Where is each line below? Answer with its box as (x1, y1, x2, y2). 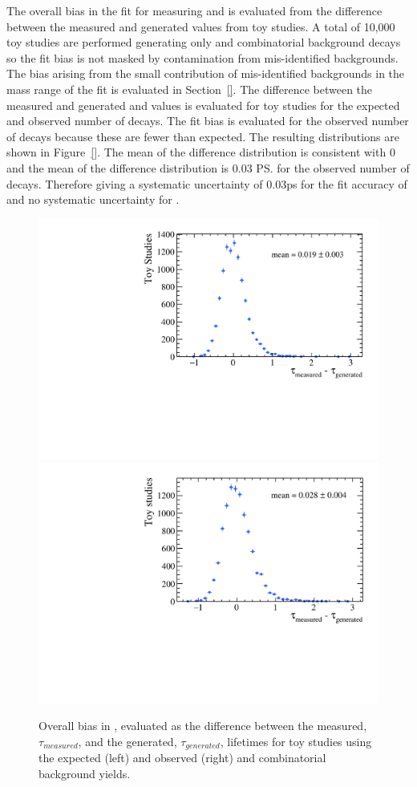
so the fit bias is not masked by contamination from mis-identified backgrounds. (6, 49, 399, 66)
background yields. (38, 765, 131, 781)
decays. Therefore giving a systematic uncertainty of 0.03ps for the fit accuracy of (6, 175, 407, 192)
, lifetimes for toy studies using (220, 732, 372, 749)
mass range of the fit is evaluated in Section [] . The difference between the (6, 80, 373, 97)
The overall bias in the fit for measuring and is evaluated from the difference (6, 2, 383, 18)
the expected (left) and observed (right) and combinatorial (38, 749, 326, 766)
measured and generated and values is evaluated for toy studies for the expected (6, 96, 400, 113)
